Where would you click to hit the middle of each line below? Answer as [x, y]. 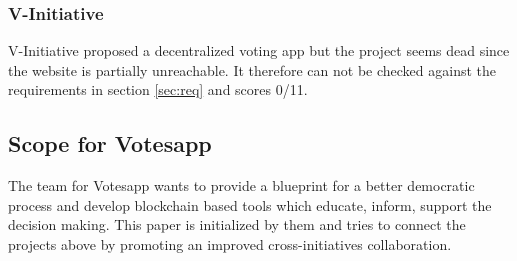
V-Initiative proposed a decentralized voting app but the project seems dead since [259, 50]
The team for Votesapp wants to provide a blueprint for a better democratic [241, 185]
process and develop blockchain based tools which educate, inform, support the [250, 204]
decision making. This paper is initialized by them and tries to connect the [237, 224]
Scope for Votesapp [110, 143]
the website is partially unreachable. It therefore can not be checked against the [252, 69]
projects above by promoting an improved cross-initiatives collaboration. [230, 243]
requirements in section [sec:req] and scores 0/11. [158, 89]
